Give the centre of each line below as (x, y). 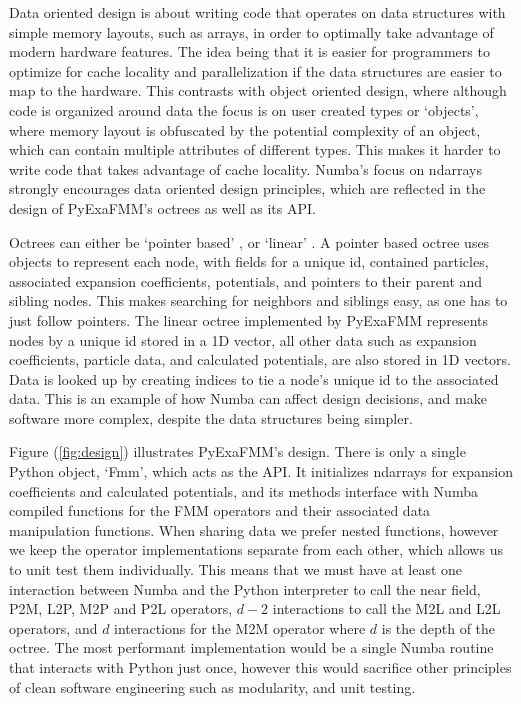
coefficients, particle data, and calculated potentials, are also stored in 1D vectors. (260, 359)
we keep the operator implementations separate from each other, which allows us (256, 549)
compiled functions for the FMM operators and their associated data (220, 510)
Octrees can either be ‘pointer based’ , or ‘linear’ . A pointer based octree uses (249, 241)
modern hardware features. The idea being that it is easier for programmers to (249, 51)
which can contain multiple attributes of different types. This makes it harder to (255, 149)
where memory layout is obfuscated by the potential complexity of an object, (245, 129)
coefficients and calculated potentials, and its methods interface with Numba (243, 490)
